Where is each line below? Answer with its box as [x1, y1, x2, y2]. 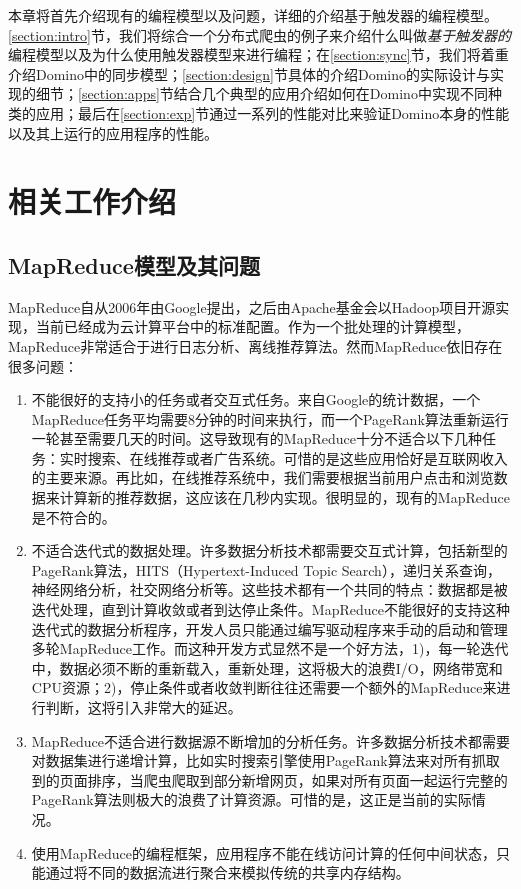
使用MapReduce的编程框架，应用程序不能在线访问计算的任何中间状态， [31, 842, 496, 863]
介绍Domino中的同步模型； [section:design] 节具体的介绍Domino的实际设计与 [8, 63, 491, 84]
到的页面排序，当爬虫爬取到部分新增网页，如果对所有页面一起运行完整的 [31, 769, 508, 790]
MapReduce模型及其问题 [8, 249, 260, 280]
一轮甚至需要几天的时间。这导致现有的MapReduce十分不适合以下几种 [31, 428, 482, 449]
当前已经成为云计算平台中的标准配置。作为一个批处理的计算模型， [35, 316, 470, 337]
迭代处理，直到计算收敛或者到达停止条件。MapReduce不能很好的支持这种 [31, 599, 510, 620]
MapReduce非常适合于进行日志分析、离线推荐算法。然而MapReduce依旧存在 [8, 335, 503, 356]
